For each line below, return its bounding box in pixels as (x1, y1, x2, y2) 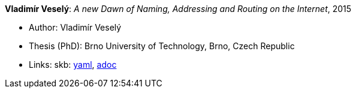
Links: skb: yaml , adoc (29, 59, 117, 70)
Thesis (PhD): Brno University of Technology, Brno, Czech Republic (29, 41, 295, 51)
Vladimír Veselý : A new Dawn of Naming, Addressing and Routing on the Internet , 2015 (5, 4, 352, 14)
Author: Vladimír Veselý (29, 22, 122, 32)
